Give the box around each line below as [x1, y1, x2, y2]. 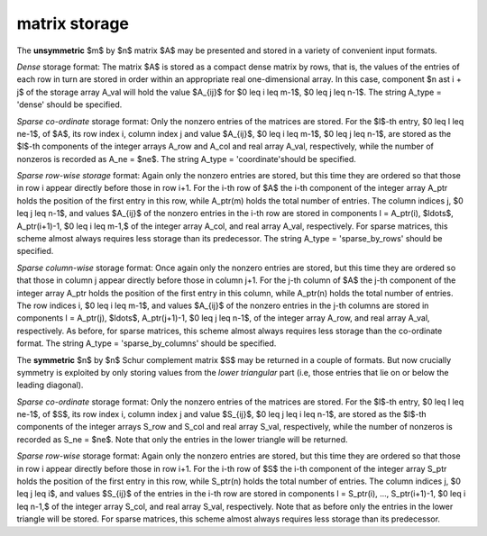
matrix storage [16, 14, 130, 33]
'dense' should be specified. [16, 99, 123, 110]
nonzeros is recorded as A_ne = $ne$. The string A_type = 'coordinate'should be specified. [16, 153, 356, 164]
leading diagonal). [16, 379, 84, 391]
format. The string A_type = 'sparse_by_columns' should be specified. [16, 338, 277, 349]
